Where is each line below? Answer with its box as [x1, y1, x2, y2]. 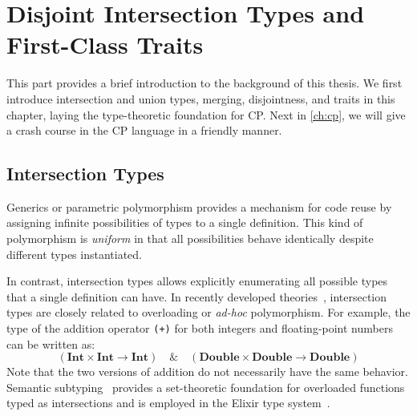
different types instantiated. [6, 245, 142, 262]
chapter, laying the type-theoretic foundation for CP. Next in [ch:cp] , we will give [6, 106, 406, 123]
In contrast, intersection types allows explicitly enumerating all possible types [6, 273, 388, 289]
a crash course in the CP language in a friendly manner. [6, 122, 282, 139]
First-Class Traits [6, 28, 204, 61]
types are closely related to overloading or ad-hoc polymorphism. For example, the [6, 304, 411, 321]
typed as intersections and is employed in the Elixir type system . [6, 394, 330, 411]
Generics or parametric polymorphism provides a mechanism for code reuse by [6, 198, 392, 215]
